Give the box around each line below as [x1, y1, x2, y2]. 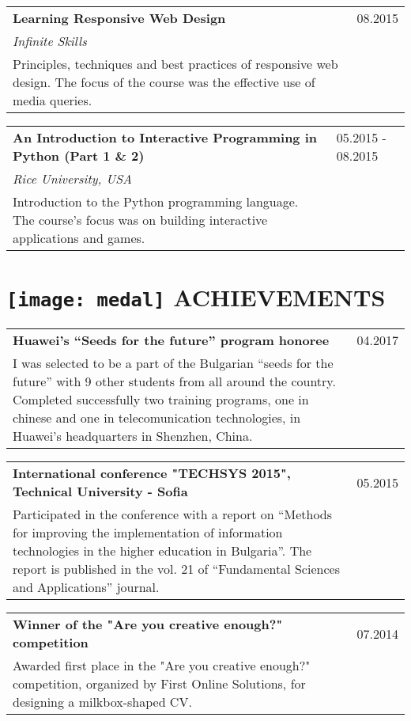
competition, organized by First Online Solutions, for [13, 674, 306, 693]
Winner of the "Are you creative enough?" [13, 615, 283, 634]
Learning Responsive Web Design [13, 9, 226, 27]
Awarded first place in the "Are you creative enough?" [13, 656, 311, 675]
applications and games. [13, 229, 145, 247]
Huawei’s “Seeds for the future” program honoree [13, 331, 330, 350]
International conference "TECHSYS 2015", [13, 464, 291, 483]
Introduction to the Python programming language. [13, 192, 299, 211]
